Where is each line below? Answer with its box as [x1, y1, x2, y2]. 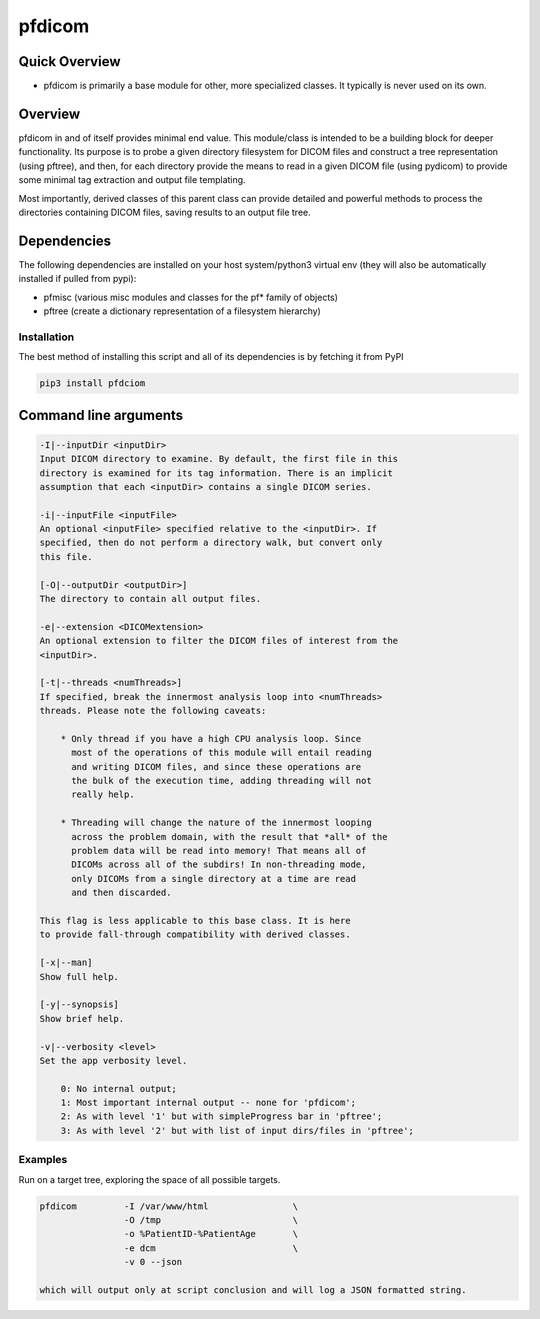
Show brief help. [39, 1013, 125, 1024]
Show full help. [39, 971, 120, 982]
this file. [39, 551, 93, 562]
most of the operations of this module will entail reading [71, 747, 372, 759]
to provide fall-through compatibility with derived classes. [39, 929, 351, 940]
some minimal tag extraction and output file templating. [18, 174, 246, 186]
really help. [71, 789, 135, 800]
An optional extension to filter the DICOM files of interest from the [39, 635, 399, 647]
